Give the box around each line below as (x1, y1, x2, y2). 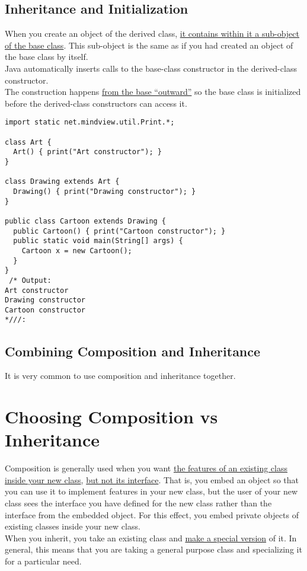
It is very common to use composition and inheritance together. (5, 369, 236, 382)
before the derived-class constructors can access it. (5, 97, 187, 109)
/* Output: (9, 276, 52, 285)
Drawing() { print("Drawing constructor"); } (13, 187, 196, 196)
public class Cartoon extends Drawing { (5, 216, 167, 225)
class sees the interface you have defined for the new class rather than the (5, 497, 272, 509)
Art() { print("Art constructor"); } (13, 148, 162, 157)
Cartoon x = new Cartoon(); (21, 246, 132, 255)
